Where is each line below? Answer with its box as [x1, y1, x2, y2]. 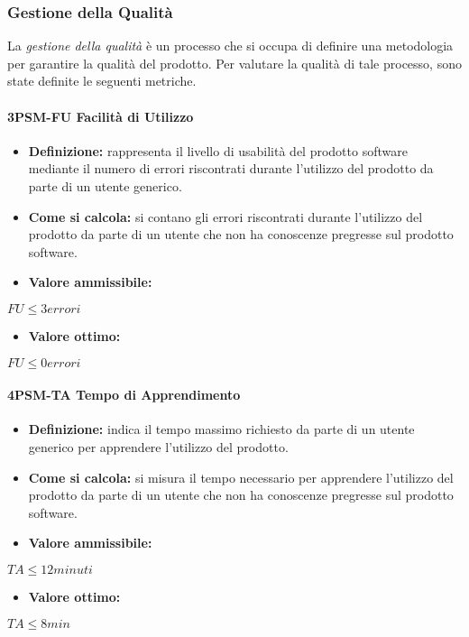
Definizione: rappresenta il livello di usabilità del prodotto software [28, 141, 408, 160]
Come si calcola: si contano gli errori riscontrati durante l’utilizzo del [28, 207, 423, 226]
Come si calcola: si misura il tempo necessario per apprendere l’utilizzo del [28, 467, 454, 486]
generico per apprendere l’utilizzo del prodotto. [28, 437, 289, 456]
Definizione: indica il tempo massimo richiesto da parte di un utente [28, 420, 415, 439]
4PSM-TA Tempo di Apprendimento [7, 385, 241, 404]
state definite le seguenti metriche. [7, 71, 197, 90]
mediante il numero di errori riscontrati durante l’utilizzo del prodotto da [28, 159, 434, 178]
